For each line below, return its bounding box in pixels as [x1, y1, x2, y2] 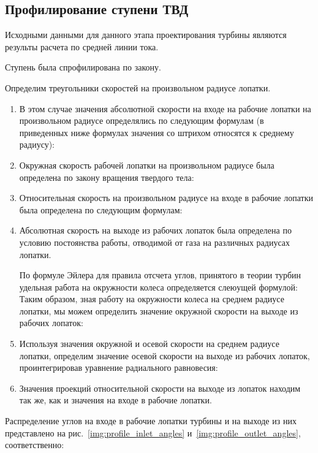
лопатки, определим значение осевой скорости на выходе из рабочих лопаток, [19, 349, 310, 362]
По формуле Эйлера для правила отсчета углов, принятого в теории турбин [19, 268, 301, 281]
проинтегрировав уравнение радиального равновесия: [19, 361, 218, 374]
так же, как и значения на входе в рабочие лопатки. [19, 394, 212, 406]
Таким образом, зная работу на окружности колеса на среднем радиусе [19, 292, 284, 305]
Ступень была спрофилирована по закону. [5, 61, 161, 74]
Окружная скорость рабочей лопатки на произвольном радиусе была [19, 158, 274, 171]
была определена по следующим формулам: [19, 203, 183, 216]
